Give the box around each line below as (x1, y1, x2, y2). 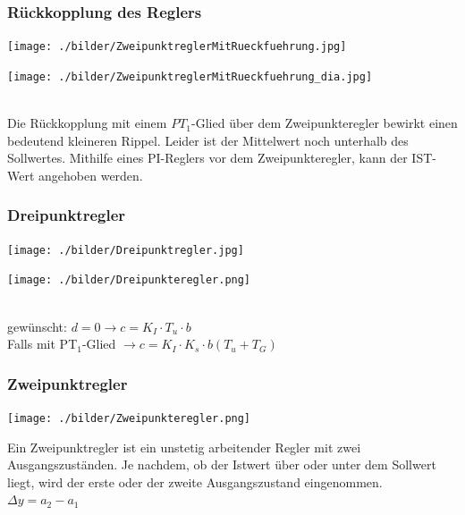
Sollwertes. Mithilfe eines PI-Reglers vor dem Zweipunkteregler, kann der (7, 148, 408, 167)
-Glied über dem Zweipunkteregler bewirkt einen (191, 114, 458, 132)
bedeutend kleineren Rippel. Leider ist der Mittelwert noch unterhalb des (7, 131, 409, 149)
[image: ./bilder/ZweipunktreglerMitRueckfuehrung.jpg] (7, 40, 347, 54)
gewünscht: (7, 317, 67, 335)
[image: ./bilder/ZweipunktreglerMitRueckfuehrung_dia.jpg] (7, 70, 373, 83)
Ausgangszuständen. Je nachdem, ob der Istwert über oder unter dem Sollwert (7, 455, 436, 474)
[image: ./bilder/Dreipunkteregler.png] (7, 274, 251, 287)
